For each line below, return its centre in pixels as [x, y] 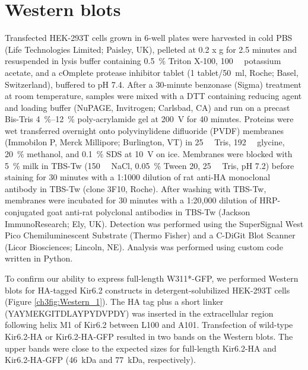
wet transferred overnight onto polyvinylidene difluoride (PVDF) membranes [145, 130]
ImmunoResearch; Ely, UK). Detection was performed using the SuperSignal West [154, 223]
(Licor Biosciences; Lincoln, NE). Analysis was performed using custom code [144, 246]
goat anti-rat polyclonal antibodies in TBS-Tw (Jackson [149, 212]
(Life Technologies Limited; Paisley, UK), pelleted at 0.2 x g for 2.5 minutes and [151, 49]
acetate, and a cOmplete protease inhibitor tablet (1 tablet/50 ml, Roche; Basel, [152, 72]
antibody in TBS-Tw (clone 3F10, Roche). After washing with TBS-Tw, [136, 188]
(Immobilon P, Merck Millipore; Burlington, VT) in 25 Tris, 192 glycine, [145, 142]
